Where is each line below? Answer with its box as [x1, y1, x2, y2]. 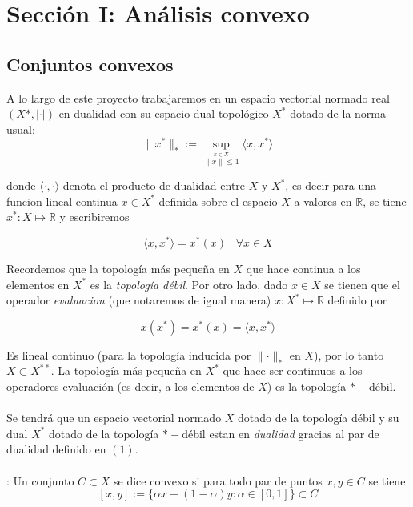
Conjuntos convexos [6, 51, 174, 76]
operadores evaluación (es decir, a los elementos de [6, 378, 255, 395]
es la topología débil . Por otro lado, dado [90, 276, 288, 292]
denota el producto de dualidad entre [62, 177, 246, 194]
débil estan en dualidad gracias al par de [182, 425, 379, 441]
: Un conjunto [6, 472, 74, 489]
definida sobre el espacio [158, 192, 278, 209]
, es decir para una [285, 177, 377, 194]
